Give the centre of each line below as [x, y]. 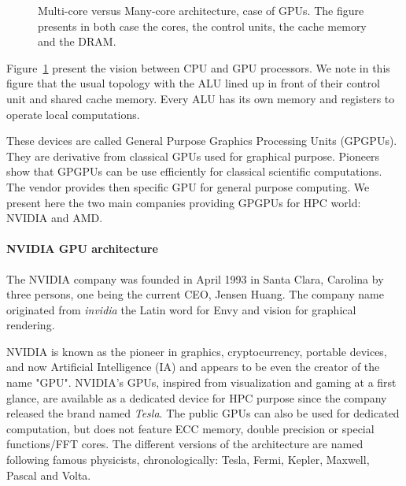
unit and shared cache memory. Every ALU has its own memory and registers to [201, 98]
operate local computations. [73, 114]
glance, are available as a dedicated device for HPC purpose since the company [197, 397]
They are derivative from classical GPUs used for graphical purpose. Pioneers [193, 156]
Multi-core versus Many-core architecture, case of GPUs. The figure [201, 10]
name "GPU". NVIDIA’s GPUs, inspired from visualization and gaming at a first [201, 382]
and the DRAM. [77, 41]
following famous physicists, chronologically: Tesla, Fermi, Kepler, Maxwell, [188, 460]
